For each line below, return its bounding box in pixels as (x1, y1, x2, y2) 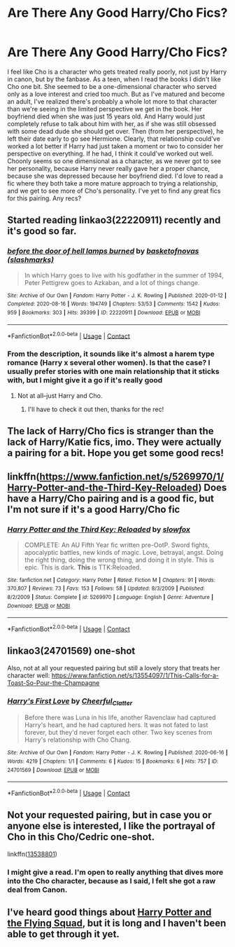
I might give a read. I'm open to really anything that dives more (7, 867, 224, 877)
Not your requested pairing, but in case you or (7, 809, 212, 821)
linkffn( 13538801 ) (7, 850, 58, 858)
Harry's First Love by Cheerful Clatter (7, 696, 133, 707)
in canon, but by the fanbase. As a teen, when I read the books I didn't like (7, 75, 222, 83)
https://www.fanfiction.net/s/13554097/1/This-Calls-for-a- (51, 671, 219, 679)
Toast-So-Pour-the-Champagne (7, 678, 100, 687)
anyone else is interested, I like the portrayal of (7, 820, 215, 832)
